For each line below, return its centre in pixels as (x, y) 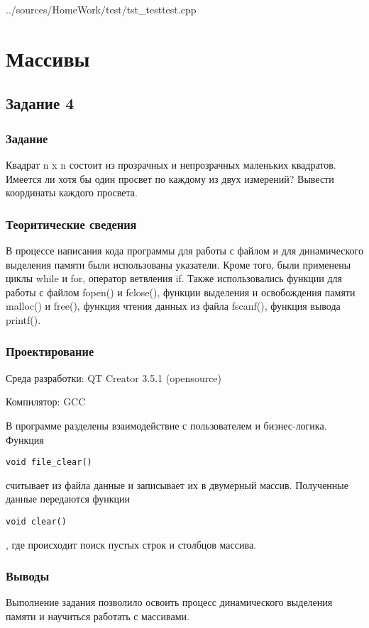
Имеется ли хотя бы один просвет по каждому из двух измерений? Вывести (170, 178)
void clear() (36, 521)
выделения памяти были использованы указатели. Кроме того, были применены (178, 264)
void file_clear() (49, 462)
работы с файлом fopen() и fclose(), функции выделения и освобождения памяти (181, 292)
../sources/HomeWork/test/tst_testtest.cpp (101, 9)
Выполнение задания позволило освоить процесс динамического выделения (169, 602)
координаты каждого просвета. (72, 192)
